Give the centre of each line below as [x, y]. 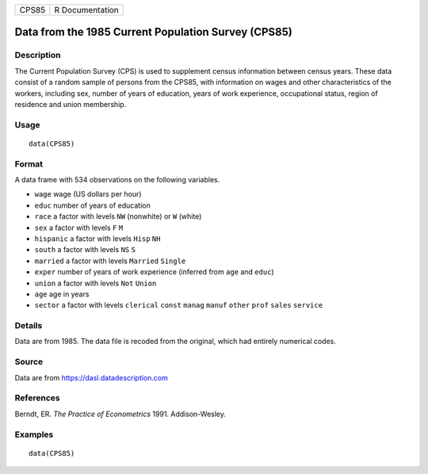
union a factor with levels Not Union [96, 283]
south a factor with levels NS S [85, 250]
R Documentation [86, 10]
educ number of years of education [92, 205]
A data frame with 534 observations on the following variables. [117, 180]
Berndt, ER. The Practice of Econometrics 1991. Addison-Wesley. [120, 414]
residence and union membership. [71, 104]
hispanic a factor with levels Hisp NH [97, 239]
